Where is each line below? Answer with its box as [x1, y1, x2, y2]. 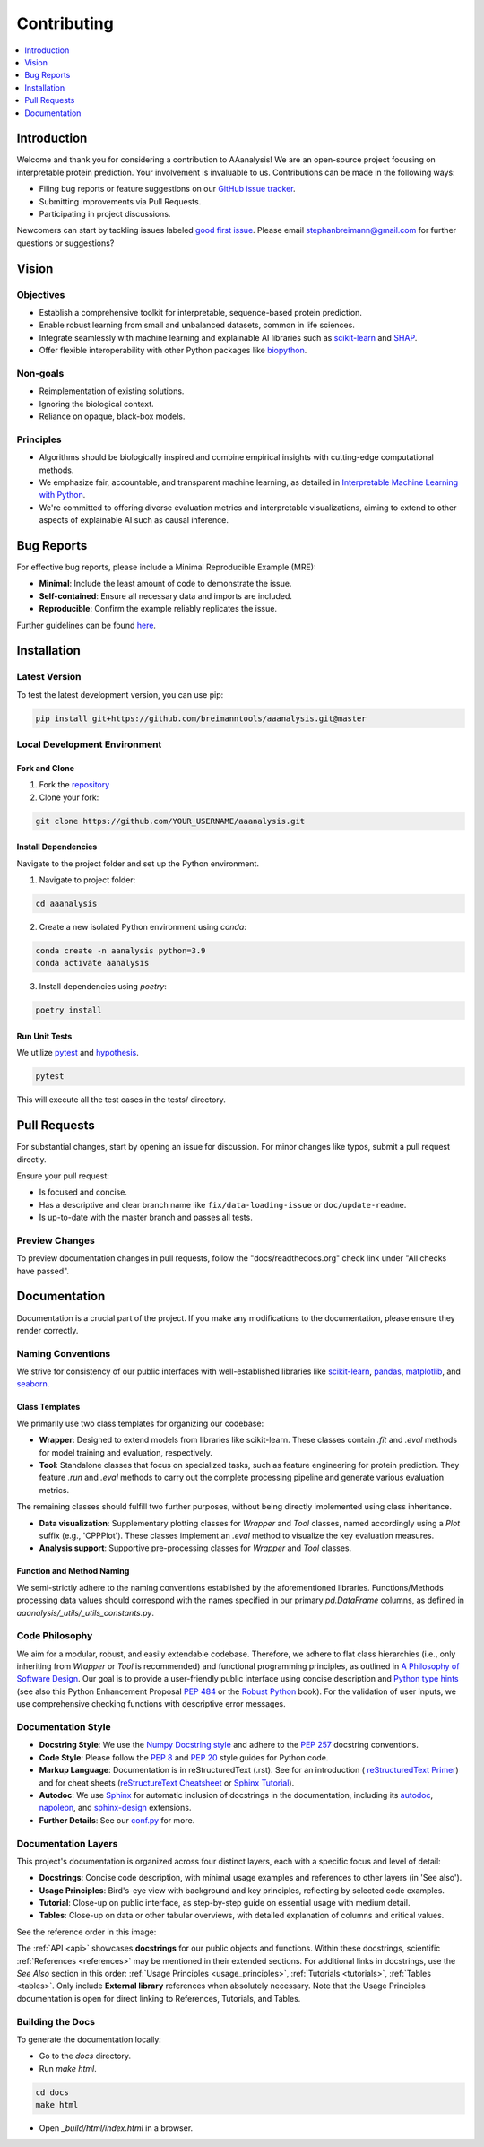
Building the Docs [16, 2015, 96, 2028]
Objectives [16, 288, 65, 300]
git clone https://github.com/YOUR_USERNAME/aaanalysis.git [35, 816, 306, 826]
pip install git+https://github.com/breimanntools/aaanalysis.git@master [35, 713, 367, 724]
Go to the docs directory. [39, 2050, 132, 2062]
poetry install [35, 1005, 102, 1015]
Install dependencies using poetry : [39, 981, 168, 992]
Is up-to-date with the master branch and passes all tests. [39, 1212, 253, 1223]
